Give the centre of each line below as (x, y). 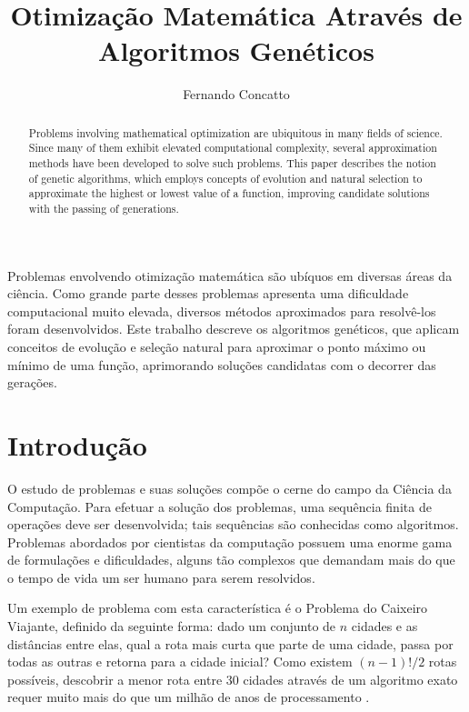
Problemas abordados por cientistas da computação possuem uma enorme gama (230, 542)
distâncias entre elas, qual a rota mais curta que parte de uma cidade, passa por (230, 643)
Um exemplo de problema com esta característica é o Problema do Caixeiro (218, 608)
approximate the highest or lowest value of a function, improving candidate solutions (229, 193)
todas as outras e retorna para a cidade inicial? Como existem (180, 662)
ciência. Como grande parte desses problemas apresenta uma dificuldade (208, 293)
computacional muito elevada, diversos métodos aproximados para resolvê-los (222, 311)
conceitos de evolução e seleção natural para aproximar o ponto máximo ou (217, 347)
